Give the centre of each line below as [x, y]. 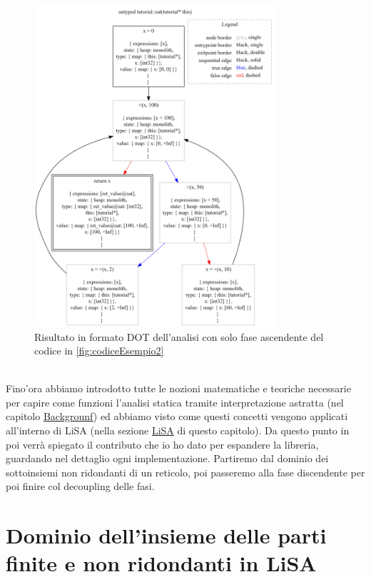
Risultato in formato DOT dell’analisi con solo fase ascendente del [179, 336]
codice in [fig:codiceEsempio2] [99, 351]
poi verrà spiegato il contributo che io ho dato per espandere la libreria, [162, 444]
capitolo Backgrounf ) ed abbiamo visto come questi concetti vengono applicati [177, 416]
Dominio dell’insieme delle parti [166, 535]
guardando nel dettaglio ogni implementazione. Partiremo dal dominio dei [167, 458]
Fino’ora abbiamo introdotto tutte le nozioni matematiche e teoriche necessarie [178, 388]
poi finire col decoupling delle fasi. [80, 486]
